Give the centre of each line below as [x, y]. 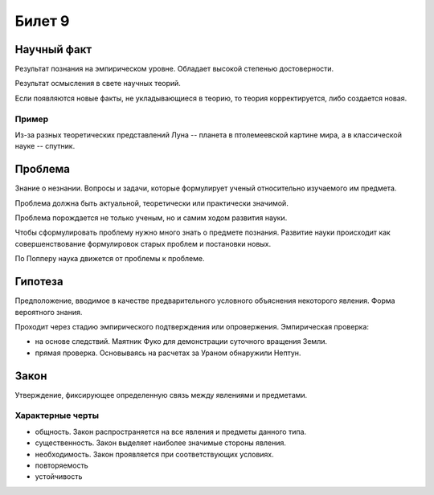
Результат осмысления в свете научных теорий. [98, 84]
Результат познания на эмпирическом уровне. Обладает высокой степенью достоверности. [174, 69]
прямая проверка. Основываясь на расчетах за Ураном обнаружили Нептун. [168, 353]
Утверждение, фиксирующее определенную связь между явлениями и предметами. [161, 395]
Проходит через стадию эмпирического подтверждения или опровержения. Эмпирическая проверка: [192, 326]
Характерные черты [57, 415]
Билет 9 [42, 21]
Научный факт [53, 49]
